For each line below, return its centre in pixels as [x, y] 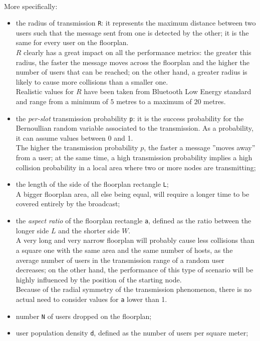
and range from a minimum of [62, 101]
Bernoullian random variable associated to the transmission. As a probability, [135, 128]
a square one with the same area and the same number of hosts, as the [124, 250]
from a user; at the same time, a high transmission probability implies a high [134, 157]
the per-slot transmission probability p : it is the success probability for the [130, 118]
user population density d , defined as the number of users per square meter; [132, 333]
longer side [32, 230]
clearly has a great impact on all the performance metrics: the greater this [138, 52]
